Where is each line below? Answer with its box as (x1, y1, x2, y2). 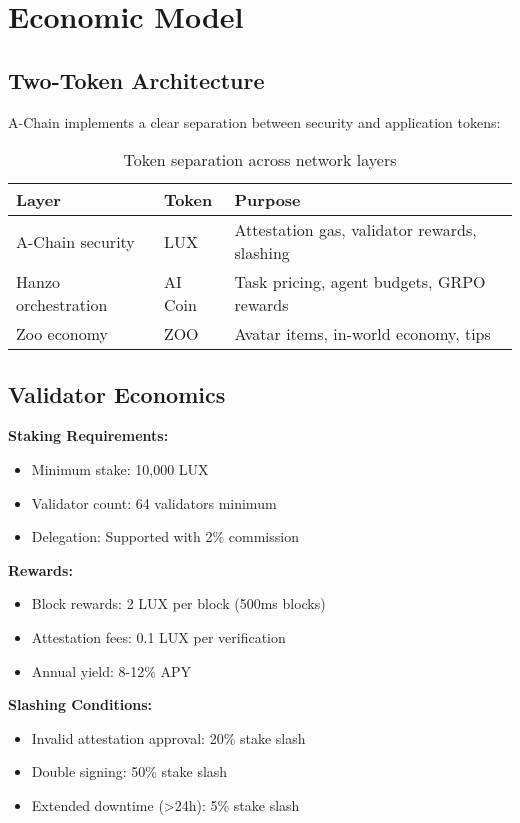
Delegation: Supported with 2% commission (31, 526, 299, 547)
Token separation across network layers (123, 148, 397, 172)
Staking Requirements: (8, 425, 169, 446)
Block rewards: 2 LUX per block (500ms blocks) (31, 593, 326, 614)
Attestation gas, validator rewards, (234, 218, 477, 242)
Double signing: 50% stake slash (31, 761, 228, 782)
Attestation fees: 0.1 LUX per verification (31, 626, 286, 647)
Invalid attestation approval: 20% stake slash (31, 727, 306, 748)
